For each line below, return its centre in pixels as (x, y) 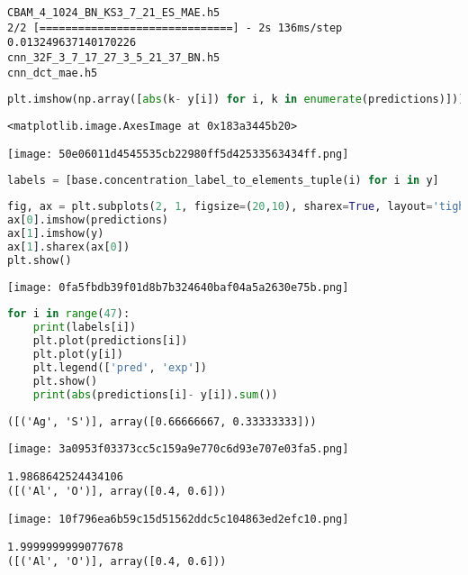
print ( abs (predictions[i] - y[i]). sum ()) (155, 394)
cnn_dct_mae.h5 (53, 73)
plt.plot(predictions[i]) (110, 341)
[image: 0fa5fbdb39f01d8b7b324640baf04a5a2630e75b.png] (178, 287)
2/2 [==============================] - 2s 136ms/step (175, 27)
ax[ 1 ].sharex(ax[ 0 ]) (69, 246)
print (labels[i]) (85, 328)
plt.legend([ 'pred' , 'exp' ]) (120, 367)
